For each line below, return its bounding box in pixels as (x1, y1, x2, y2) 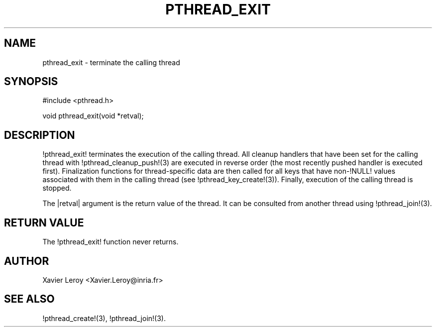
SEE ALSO (4, 293, 55, 306)
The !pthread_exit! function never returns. (42, 237, 179, 246)
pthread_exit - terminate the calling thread (42, 58, 180, 67)
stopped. (42, 184, 72, 193)
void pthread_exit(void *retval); (42, 111, 144, 120)
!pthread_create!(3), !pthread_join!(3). (42, 314, 166, 323)
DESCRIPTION (4, 128, 75, 141)
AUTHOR (4, 254, 49, 267)
